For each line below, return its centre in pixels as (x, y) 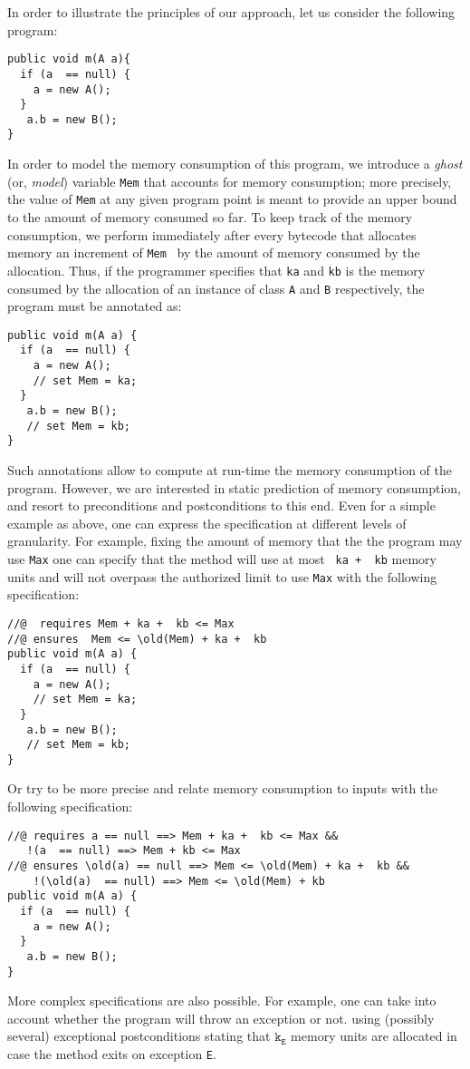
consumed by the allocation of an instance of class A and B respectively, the (216, 288)
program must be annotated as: (95, 306)
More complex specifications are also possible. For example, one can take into (222, 1001)
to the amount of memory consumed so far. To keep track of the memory (210, 217)
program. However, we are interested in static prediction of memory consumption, (234, 487)
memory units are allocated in (374, 1036)
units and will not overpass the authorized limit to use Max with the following (222, 576)
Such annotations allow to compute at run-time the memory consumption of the (230, 470)
